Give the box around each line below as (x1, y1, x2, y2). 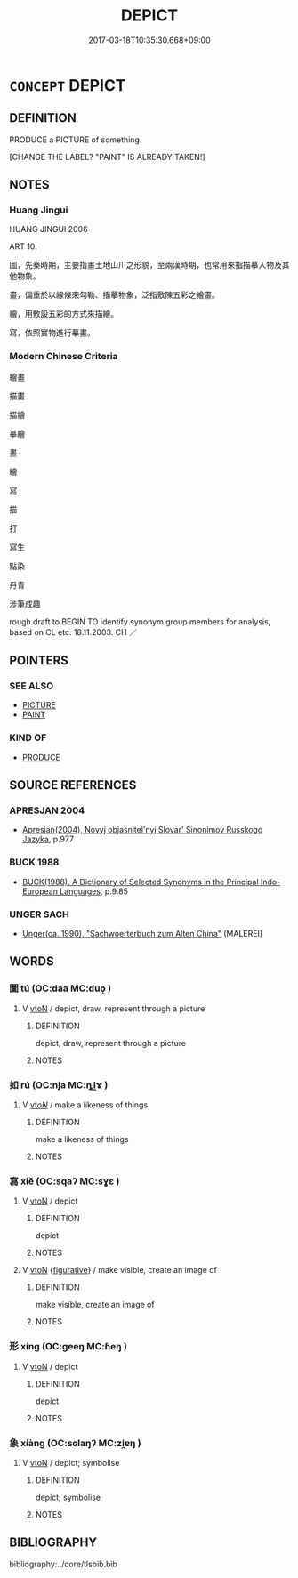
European (21, 886, 58, 897)
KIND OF (9, 731, 47, 744)
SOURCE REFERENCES (9, 777, 137, 793)
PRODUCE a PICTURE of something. (9, 134, 142, 145)
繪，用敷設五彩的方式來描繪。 (9, 309, 118, 319)
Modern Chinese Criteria (9, 350, 118, 363)
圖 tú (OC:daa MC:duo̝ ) (9, 982, 112, 994)
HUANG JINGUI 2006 (9, 224, 88, 235)
